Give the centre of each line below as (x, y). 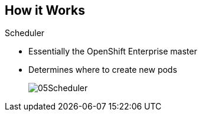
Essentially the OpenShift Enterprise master (113, 51)
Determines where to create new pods (103, 70)
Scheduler (25, 33)
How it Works (45, 10)
